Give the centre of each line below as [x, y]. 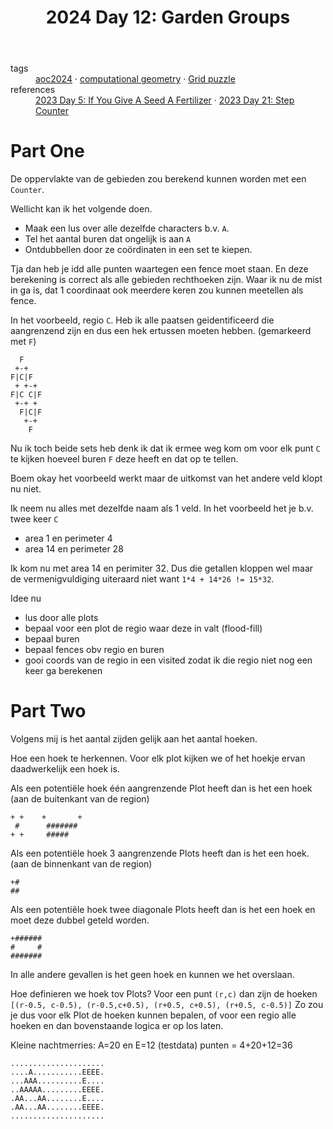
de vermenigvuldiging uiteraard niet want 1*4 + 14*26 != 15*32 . [142, 579]
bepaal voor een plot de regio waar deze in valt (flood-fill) [143, 628]
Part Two [48, 711]
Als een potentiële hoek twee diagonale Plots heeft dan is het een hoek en [163, 910]
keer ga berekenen [63, 671]
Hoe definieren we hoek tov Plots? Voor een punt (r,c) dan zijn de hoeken [164, 994]
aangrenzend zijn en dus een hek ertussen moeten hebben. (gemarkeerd [161, 331]
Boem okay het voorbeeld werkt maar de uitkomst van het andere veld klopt [166, 478]
